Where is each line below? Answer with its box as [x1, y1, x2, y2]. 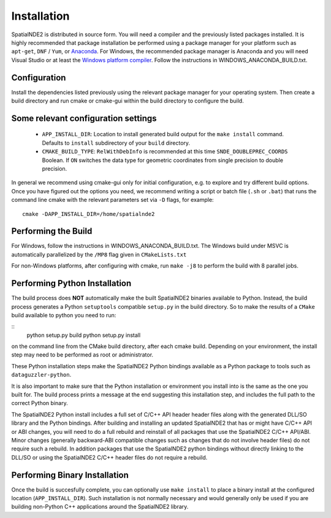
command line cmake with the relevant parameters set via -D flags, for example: [11, 196, 214, 204]
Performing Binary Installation [11, 470, 129, 480]
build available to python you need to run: [11, 311, 116, 319]
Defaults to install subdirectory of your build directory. [42, 139, 190, 147]
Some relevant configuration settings [11, 113, 157, 123]
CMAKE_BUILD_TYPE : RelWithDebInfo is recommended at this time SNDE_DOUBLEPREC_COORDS [42, 148, 288, 155]
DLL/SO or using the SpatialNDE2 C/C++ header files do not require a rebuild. [11, 454, 208, 461]
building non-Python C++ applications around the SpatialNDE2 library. [11, 503, 189, 511]
